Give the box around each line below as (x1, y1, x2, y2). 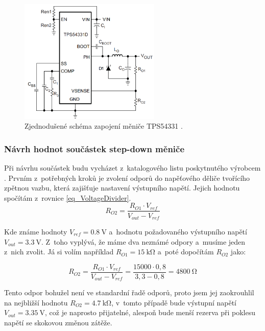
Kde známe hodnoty (4, 226, 67, 237)
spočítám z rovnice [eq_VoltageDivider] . (4, 192, 131, 203)
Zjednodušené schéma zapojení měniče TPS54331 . (25, 121, 183, 131)
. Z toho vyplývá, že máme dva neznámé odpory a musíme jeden (41, 236, 246, 247)
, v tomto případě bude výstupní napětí (111, 297, 236, 308)
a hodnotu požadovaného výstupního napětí (109, 226, 247, 237)
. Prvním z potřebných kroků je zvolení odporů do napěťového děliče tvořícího (4, 172, 250, 183)
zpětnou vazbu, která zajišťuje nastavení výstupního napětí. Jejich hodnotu (4, 182, 240, 193)
